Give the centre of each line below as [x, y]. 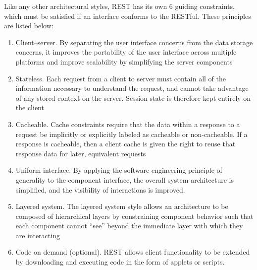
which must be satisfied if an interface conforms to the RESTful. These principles [128, 16]
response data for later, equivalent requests [81, 153]
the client [30, 107]
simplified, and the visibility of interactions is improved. [100, 189]
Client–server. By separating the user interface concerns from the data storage [134, 42]
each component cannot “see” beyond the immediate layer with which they [129, 226]
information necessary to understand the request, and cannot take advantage [132, 88]
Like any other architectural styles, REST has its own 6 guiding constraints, [119, 6]
